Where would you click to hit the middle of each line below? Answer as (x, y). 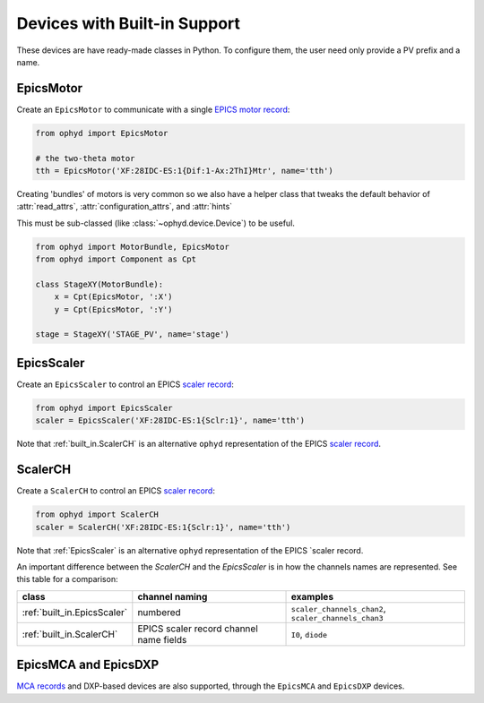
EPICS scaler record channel (198, 629)
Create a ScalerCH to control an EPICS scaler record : (116, 491)
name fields (162, 639)
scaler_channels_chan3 (337, 618)
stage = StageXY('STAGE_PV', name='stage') (133, 334)
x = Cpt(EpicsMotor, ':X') (114, 297)
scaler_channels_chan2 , (338, 608)
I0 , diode (309, 634)
